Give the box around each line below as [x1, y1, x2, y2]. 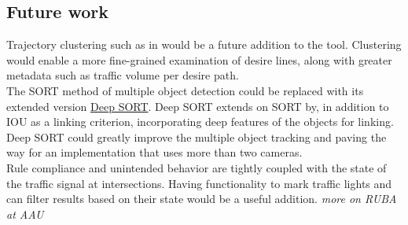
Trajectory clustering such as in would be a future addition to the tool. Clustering [6, 36, 402, 53]
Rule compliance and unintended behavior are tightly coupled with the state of [6, 159, 387, 175]
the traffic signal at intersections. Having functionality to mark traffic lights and [6, 175, 392, 191]
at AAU [6, 205, 44, 222]
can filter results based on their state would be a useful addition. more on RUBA [6, 190, 397, 207]
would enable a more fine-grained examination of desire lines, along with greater [6, 51, 392, 68]
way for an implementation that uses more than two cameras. [6, 144, 303, 160]
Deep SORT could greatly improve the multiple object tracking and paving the [6, 128, 387, 145]
